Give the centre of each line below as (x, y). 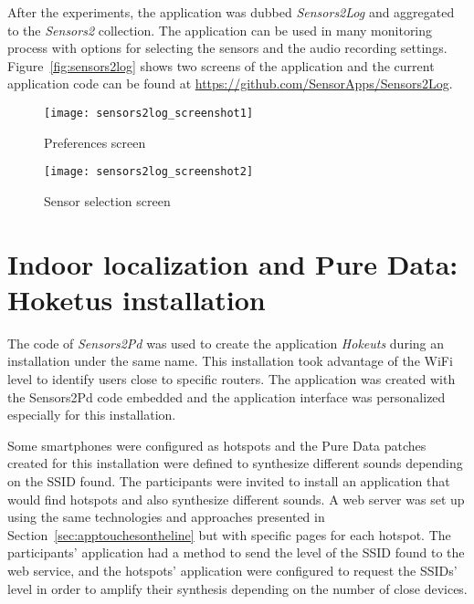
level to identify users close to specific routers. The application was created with (232, 378)
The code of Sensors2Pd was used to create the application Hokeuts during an (226, 343)
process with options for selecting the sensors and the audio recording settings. (227, 48)
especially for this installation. (92, 415)
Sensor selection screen (107, 200)
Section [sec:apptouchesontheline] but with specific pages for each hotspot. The (229, 534)
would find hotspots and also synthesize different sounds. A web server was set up (236, 499)
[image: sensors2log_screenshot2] (149, 172)
